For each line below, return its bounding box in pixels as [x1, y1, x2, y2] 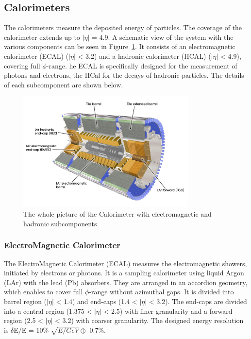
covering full [4, 60, 40, 70]
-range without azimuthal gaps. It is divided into [89, 287, 234, 297]
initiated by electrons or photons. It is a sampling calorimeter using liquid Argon [4, 268, 244, 278]
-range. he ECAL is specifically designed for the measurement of [46, 60, 237, 70]
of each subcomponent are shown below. [4, 79, 123, 89]
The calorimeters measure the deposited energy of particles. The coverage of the [4, 22, 242, 33]
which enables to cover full [4, 287, 83, 297]
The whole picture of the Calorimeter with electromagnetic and [23, 209, 212, 219]
